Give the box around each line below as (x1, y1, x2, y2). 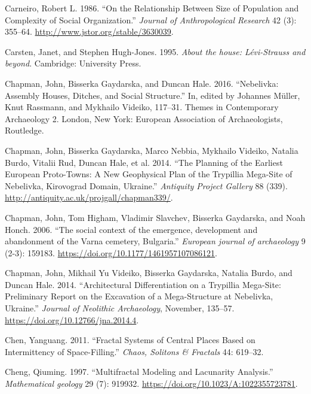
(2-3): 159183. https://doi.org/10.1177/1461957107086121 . (5, 246, 218, 259)
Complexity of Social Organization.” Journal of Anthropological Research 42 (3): (5, 13, 297, 26)
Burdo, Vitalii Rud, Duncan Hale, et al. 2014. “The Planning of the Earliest (5, 156, 283, 168)
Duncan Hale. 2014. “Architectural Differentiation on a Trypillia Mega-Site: (5, 278, 281, 290)
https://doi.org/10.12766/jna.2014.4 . (5, 313, 139, 326)
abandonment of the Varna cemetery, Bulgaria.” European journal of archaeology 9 (5, 235, 306, 247)
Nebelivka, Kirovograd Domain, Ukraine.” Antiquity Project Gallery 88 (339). (5, 179, 288, 192)
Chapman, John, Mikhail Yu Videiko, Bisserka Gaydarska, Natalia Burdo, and (5, 266, 292, 279)
